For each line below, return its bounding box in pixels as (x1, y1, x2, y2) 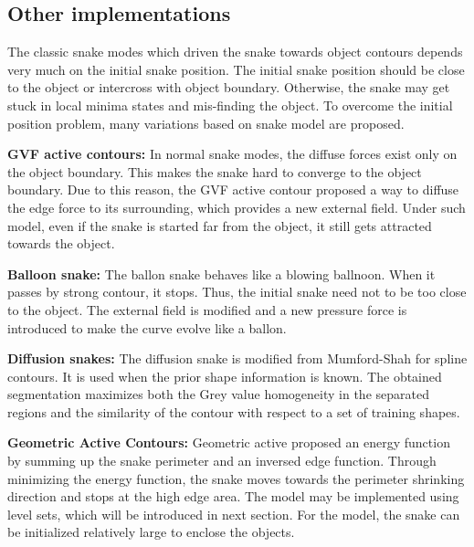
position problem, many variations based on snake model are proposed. (7, 113, 405, 132)
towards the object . (7, 234, 115, 253)
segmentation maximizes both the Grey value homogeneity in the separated (7, 384, 429, 404)
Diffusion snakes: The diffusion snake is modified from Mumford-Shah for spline (7, 349, 468, 368)
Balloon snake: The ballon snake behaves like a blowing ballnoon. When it (7, 264, 436, 283)
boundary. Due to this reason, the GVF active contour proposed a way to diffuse (7, 180, 459, 199)
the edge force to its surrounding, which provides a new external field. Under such (7, 197, 466, 216)
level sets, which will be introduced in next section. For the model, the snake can (7, 504, 460, 523)
